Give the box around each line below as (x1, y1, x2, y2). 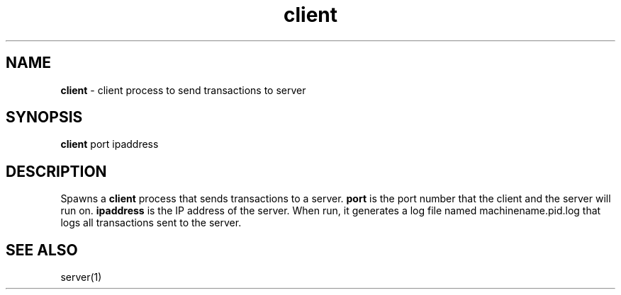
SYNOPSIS (6, 108, 83, 127)
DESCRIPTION (6, 162, 107, 180)
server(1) (60, 271, 102, 284)
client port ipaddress (60, 138, 159, 151)
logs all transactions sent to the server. (60, 216, 242, 229)
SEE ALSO (6, 241, 78, 259)
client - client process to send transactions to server (60, 83, 306, 96)
